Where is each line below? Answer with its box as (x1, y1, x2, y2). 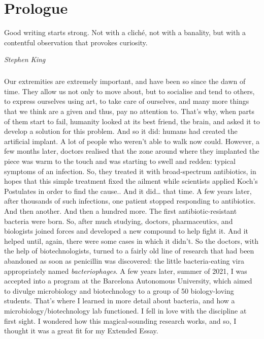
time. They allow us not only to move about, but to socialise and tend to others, (4, 86, 255, 96)
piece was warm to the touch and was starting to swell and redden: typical (4, 156, 236, 166)
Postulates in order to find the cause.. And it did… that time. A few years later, (4, 185, 252, 196)
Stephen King (4, 54, 46, 65)
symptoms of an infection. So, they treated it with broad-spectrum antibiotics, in (4, 165, 256, 176)
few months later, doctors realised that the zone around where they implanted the (4, 146, 259, 156)
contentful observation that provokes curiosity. (4, 37, 148, 47)
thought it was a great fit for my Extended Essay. (4, 325, 158, 336)
